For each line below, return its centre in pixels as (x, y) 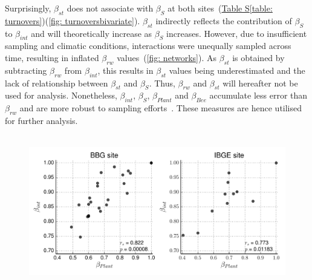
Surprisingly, (28, 8)
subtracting (26, 70)
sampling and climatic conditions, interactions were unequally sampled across (148, 46)
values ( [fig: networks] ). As (167, 57)
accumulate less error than (258, 95)
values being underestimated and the (237, 70)
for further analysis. (41, 120)
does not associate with (110, 8)
